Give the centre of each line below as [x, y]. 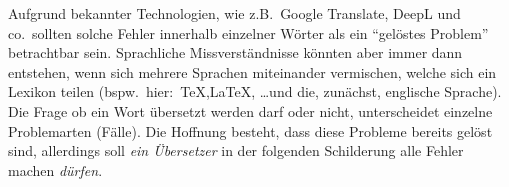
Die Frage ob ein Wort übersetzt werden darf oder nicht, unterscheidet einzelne [250, 110]
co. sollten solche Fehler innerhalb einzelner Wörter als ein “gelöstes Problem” [248, 32]
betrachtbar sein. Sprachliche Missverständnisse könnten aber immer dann [235, 52]
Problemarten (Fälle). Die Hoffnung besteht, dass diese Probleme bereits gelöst [250, 130]
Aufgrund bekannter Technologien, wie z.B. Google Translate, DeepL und [234, 13]
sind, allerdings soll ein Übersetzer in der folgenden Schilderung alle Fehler [236, 150]
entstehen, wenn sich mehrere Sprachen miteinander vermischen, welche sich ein [252, 71]
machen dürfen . [55, 169]
